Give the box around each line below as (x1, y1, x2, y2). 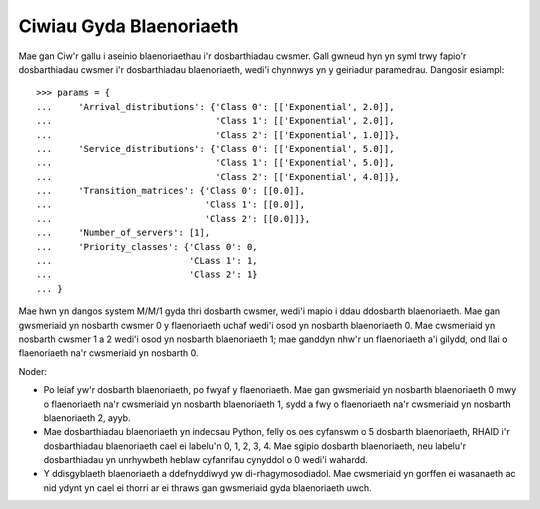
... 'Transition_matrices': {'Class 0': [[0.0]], (36, 185, 305, 197)
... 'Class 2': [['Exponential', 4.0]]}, (36, 171, 400, 182)
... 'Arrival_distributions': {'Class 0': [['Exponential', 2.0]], (36, 101, 395, 112)
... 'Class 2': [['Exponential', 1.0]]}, (36, 129, 400, 140)
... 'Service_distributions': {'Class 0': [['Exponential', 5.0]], (36, 143, 395, 154)
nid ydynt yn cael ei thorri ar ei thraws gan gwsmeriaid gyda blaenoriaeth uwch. (43, 481, 372, 494)
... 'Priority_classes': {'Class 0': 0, (36, 241, 259, 252)
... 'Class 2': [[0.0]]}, (36, 213, 311, 224)
